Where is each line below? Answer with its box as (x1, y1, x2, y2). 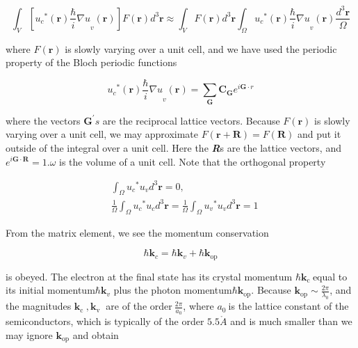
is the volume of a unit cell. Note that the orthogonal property (59, 154, 326, 168)
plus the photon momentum (113, 283, 232, 297)
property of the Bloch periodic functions (6, 55, 177, 70)
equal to (312, 269, 348, 283)
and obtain (72, 328, 119, 342)
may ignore (6, 328, 53, 342)
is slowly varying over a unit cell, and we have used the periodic (65, 41, 337, 56)
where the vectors (6, 113, 81, 127)
